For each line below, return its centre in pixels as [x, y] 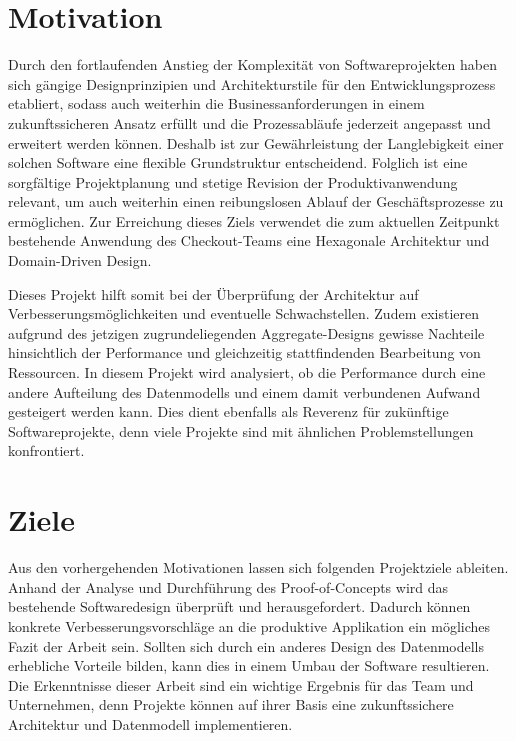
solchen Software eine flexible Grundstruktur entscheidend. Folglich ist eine [238, 162]
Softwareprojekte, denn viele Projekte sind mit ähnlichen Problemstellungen [241, 430]
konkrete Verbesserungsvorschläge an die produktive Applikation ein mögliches [249, 625]
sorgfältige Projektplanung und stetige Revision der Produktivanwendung [233, 181]
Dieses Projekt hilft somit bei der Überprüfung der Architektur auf [213, 293]
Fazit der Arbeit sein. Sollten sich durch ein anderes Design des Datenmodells [246, 645]
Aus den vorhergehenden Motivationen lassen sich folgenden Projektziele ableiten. [258, 567]
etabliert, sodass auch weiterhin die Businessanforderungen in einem [216, 103]
